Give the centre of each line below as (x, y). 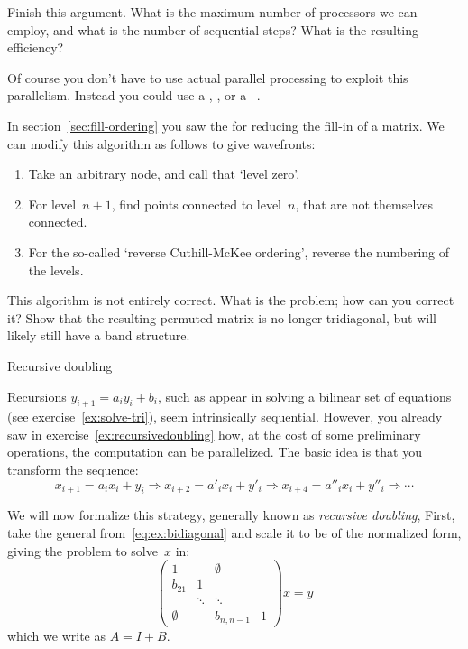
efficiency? (36, 47)
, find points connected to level (196, 204)
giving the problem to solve (83, 550)
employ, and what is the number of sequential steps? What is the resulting (213, 29)
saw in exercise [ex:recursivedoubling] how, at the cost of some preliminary (214, 434)
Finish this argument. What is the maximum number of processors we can (212, 12)
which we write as (56, 636)
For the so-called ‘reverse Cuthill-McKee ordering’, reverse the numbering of (239, 251)
